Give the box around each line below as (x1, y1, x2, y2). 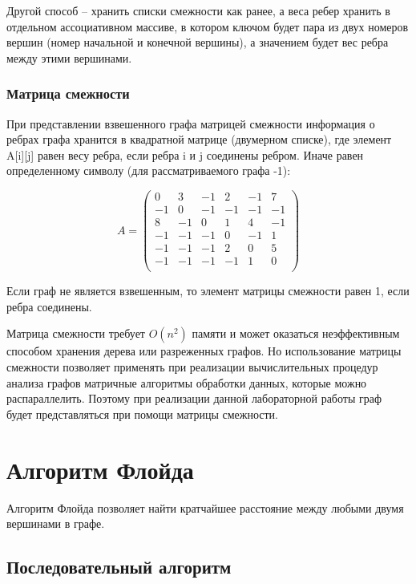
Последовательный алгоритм (6, 554, 232, 579)
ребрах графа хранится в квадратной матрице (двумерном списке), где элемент (6, 131, 392, 148)
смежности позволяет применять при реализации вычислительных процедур (6, 359, 378, 375)
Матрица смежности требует (6, 325, 145, 342)
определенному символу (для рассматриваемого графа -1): (6, 162, 291, 179)
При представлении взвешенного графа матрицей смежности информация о (6, 115, 375, 132)
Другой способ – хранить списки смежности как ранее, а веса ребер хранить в (6, 2, 390, 18)
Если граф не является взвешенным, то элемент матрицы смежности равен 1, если (6, 282, 410, 299)
